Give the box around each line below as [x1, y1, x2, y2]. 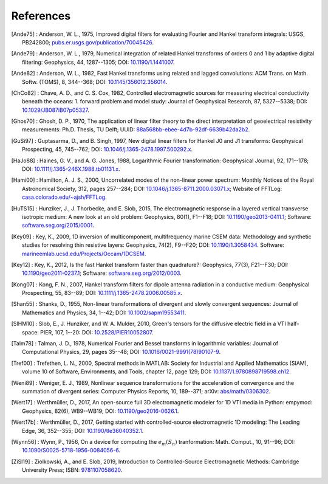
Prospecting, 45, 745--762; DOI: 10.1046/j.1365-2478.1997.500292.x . [22, 146, 193, 153]
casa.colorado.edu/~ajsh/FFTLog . [22, 193, 107, 201]
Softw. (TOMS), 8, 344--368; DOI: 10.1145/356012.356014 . [22, 78, 168, 85]
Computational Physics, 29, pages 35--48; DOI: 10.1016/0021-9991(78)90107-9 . [22, 348, 221, 356]
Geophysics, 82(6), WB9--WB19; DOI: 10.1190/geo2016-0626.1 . [22, 407, 179, 415]
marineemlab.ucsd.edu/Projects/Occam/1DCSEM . [22, 250, 146, 257]
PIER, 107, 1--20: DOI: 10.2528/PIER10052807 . [40, 328, 154, 336]
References [11, 9, 71, 22]
